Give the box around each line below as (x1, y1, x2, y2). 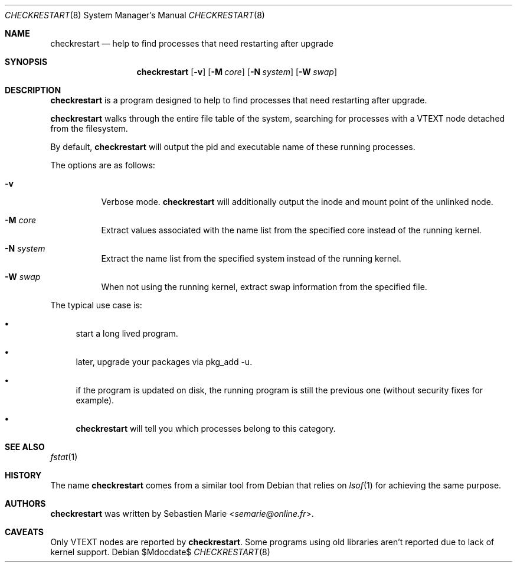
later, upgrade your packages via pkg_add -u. (76, 357, 253, 367)
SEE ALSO (5, 442, 45, 452)
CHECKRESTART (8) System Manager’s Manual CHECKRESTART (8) (5, 10, 265, 20)
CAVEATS (5, 527, 44, 537)
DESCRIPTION (5, 85, 61, 95)
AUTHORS (5, 498, 46, 509)
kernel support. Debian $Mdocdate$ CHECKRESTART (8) (50, 547, 270, 557)
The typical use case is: (50, 300, 142, 310)
